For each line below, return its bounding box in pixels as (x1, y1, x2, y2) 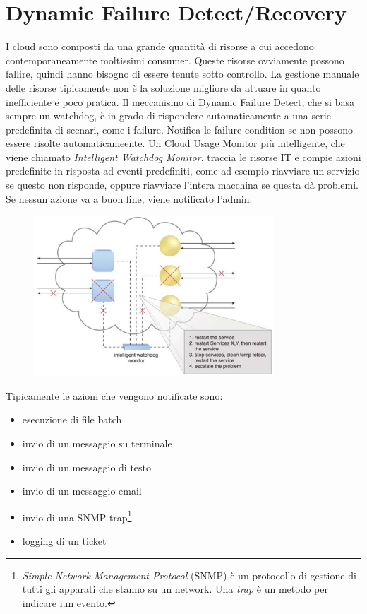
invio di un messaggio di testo (22, 459, 152, 474)
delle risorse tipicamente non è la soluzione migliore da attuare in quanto (6, 80, 321, 95)
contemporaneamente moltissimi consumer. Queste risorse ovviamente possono (6, 52, 344, 67)
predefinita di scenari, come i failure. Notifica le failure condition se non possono (6, 122, 354, 136)
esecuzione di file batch (22, 412, 122, 427)
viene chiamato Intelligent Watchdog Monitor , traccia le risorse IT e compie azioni (6, 149, 361, 164)
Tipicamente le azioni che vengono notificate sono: (6, 388, 223, 403)
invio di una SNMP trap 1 (22, 507, 132, 524)
